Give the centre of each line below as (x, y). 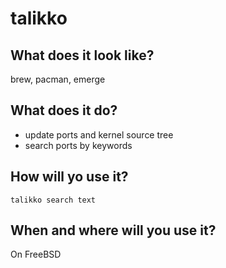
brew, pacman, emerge (58, 79)
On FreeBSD (36, 254)
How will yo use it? (69, 177)
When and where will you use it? (113, 230)
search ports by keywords (78, 145)
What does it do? (64, 110)
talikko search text (53, 200)
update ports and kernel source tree (99, 134)
